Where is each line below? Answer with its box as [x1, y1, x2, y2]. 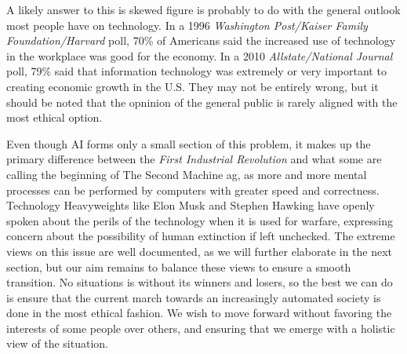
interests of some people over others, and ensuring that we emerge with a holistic [6, 319, 395, 336]
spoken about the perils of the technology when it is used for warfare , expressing [6, 212, 393, 228]
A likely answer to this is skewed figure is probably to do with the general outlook [6, 2, 401, 17]
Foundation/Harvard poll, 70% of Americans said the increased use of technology [6, 32, 396, 49]
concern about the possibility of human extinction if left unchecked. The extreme [6, 228, 395, 244]
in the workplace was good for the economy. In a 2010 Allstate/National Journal [6, 47, 393, 64]
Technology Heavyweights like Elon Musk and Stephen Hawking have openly [6, 197, 375, 213]
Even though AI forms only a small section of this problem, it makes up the [6, 135, 371, 151]
